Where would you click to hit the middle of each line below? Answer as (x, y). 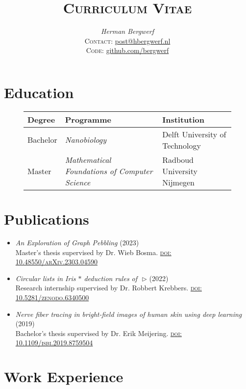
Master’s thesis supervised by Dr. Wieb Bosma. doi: (93, 252)
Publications (47, 219)
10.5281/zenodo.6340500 (52, 297)
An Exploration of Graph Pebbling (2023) (77, 242)
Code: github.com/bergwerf (127, 50)
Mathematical (88, 159)
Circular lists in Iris (46, 278)
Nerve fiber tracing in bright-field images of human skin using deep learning (129, 314)
